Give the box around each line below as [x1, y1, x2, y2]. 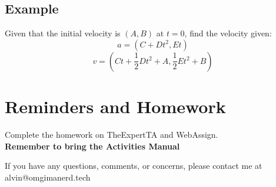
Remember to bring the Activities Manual [5, 140, 180, 152]
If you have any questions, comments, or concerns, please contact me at [5, 159, 262, 172]
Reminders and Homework [5, 94, 226, 118]
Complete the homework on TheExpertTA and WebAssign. [5, 128, 218, 140]
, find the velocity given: [184, 27, 272, 39]
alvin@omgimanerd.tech [5, 171, 91, 183]
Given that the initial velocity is [5, 27, 121, 39]
